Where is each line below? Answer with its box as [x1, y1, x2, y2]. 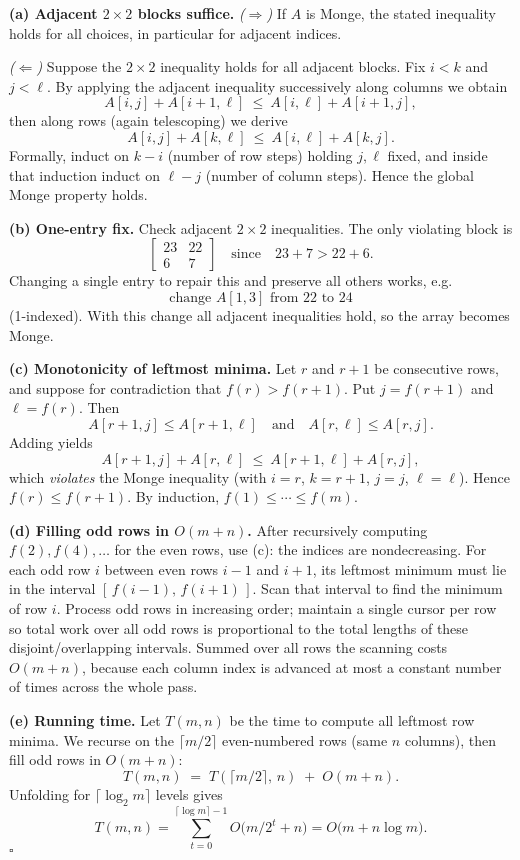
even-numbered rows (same [222, 729, 388, 750]
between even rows [104, 558, 219, 579]
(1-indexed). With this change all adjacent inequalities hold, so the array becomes [9, 304, 510, 325]
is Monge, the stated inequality [305, 3, 496, 23]
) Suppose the [36, 56, 122, 77]
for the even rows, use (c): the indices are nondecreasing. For [114, 539, 487, 560]
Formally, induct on [9, 144, 130, 165]
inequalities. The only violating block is [271, 217, 513, 238]
